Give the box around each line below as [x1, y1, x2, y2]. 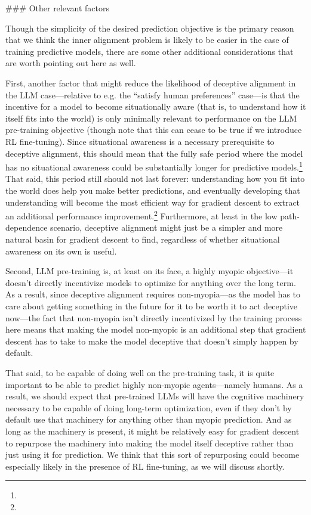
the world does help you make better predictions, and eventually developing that [5, 184, 300, 196]
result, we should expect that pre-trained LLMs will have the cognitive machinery [5, 390, 304, 402]
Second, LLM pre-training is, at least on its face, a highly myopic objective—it [5, 265, 294, 277]
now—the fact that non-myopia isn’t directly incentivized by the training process [5, 311, 302, 324]
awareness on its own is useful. [5, 244, 117, 257]
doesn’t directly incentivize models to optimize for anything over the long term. [5, 276, 296, 288]
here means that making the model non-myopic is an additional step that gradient [5, 323, 306, 336]
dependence [5, 221, 48, 234]
